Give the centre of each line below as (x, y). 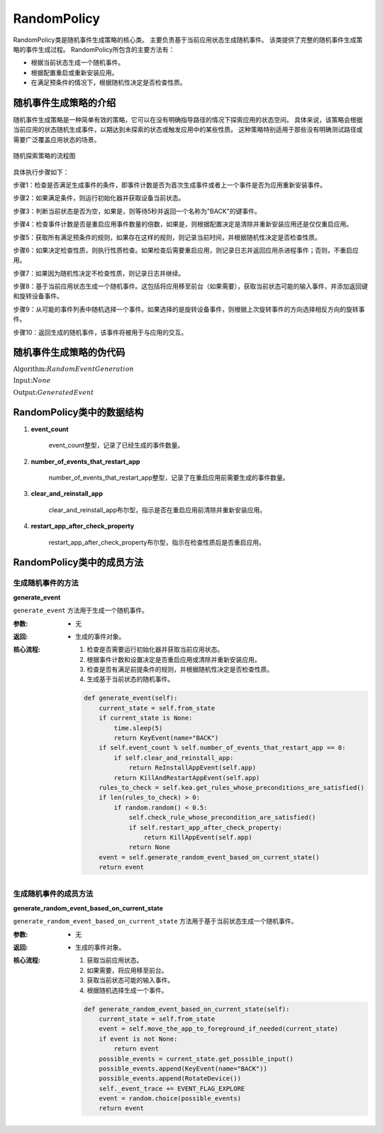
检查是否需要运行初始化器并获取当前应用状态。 (155, 649)
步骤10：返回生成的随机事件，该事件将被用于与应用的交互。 (100, 332)
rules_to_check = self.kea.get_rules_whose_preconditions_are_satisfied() (232, 787)
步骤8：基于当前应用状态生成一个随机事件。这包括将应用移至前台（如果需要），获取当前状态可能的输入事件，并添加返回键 (190, 286)
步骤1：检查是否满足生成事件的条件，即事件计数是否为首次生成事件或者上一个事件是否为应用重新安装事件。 (170, 185)
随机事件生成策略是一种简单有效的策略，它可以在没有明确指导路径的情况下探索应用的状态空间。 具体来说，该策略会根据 (188, 120)
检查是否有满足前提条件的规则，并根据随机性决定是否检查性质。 (180, 669)
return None (149, 847)
